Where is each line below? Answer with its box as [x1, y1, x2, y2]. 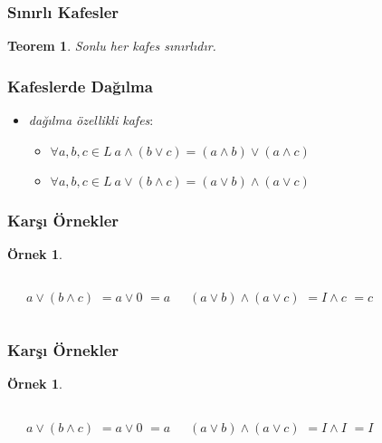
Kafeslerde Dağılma [7, 74, 153, 97]
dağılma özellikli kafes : [28, 111, 154, 130]
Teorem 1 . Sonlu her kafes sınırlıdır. [7, 36, 216, 55]
